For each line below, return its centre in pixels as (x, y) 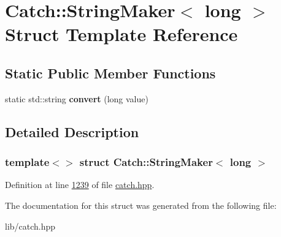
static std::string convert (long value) (77, 98)
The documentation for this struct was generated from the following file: (141, 205)
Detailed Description (72, 131)
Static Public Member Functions (110, 73)
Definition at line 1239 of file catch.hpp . (80, 185)
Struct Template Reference (121, 34)
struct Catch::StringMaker (146, 162)
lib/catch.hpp (30, 226)
